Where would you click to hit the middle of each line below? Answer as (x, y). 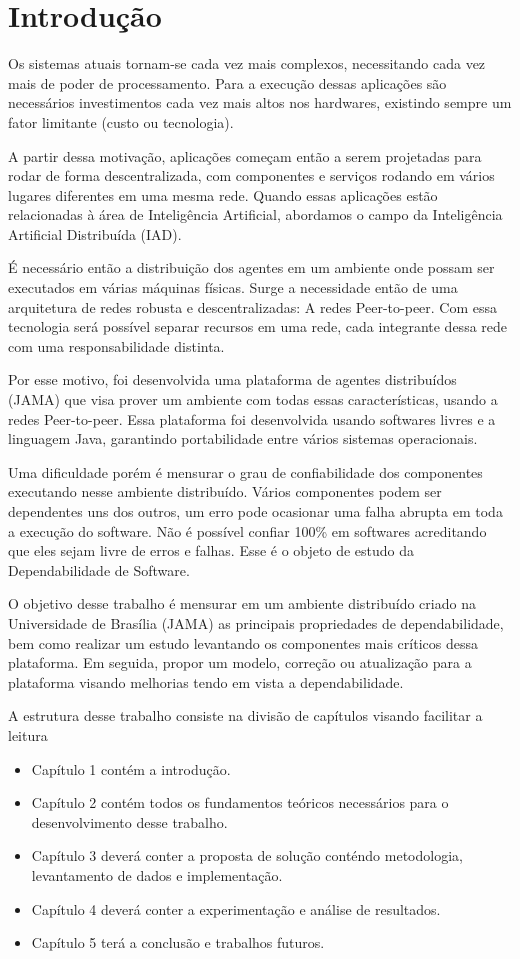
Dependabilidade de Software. (99, 569)
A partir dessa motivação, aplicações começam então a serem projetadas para (245, 155)
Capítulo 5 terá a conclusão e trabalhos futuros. (178, 942)
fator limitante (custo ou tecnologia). (121, 121)
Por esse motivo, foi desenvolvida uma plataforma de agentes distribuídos (232, 379)
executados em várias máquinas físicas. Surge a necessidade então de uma (233, 287)
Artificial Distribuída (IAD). (95, 233)
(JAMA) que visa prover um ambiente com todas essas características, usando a (253, 399)
